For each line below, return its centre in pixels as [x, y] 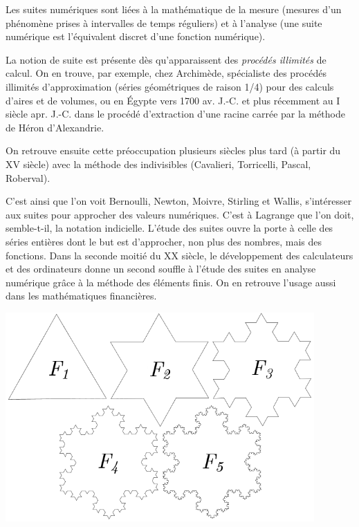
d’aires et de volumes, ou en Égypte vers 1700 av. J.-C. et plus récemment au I [173, 100]
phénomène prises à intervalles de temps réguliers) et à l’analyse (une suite [164, 22]
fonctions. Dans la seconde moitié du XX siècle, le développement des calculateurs [179, 255]
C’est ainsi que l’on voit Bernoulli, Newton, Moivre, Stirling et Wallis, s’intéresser [179, 201]
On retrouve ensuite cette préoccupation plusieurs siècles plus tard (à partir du [173, 150]
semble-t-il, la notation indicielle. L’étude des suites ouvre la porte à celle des [169, 228]
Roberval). [28, 177]
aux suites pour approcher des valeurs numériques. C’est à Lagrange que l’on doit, [180, 214]
